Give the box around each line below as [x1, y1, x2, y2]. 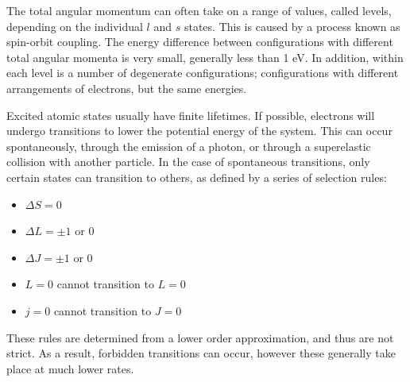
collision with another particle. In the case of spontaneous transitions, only [6, 153, 370, 170]
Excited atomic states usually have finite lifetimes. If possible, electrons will [6, 106, 375, 123]
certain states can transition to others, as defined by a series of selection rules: [6, 168, 387, 185]
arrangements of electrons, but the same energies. [6, 79, 247, 96]
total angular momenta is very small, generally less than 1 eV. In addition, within [6, 48, 404, 65]
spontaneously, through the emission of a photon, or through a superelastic [6, 137, 371, 154]
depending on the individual [6, 17, 143, 34]
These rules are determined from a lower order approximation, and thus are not [6, 329, 394, 345]
